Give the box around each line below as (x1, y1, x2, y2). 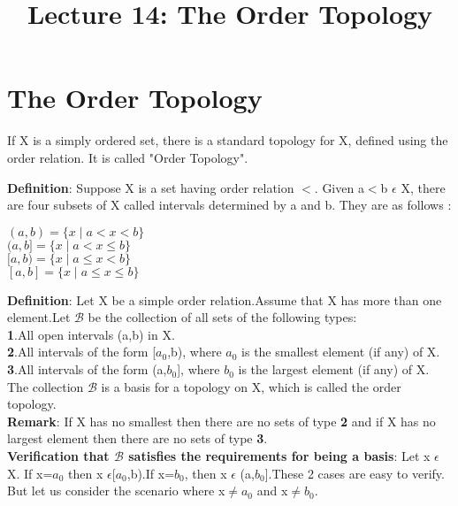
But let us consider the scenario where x (7, 481, 225, 500)
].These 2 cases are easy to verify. (264, 464, 445, 482)
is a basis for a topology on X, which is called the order (101, 377, 401, 395)
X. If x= (7, 464, 53, 482)
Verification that (7, 447, 110, 465)
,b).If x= (126, 464, 175, 482)
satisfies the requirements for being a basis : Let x (128, 447, 431, 465)
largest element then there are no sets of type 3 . (7, 429, 268, 448)
